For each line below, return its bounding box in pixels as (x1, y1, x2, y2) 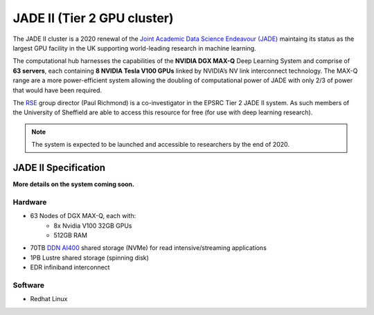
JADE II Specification (12, 161, 106, 173)
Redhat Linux (30, 295, 68, 303)
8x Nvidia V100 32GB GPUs (53, 222, 132, 230)
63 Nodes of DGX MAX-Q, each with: (30, 212, 136, 220)
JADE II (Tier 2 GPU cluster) (12, 10, 174, 26)
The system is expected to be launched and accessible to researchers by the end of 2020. (31, 141, 290, 149)
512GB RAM (53, 231, 88, 239)
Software (12, 280, 45, 290)
